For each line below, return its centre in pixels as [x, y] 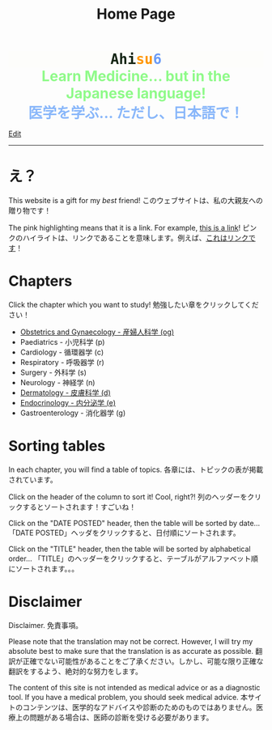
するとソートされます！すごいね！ [79, 507]
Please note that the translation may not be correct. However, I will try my [131, 641]
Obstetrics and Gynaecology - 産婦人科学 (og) [97, 332]
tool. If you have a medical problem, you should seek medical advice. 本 [128, 697]
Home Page [136, 14]
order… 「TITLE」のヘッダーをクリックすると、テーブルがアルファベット [130, 558]
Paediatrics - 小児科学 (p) [62, 342]
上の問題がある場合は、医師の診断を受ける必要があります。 [114, 717]
